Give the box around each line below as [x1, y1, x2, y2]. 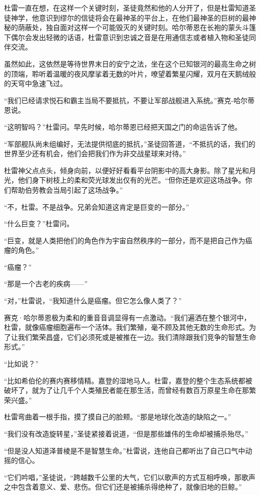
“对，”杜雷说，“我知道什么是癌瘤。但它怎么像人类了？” [4, 295, 182, 306]
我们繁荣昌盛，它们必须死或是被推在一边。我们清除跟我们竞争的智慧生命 [17, 331, 256, 342]
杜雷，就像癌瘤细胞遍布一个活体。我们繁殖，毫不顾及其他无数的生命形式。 [4, 322, 249, 332]
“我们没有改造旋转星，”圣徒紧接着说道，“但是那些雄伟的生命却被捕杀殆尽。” [4, 428, 248, 438]
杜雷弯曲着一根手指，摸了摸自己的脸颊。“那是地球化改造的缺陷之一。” [4, 411, 231, 422]
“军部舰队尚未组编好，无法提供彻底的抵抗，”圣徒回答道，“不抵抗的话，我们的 [4, 138, 255, 149]
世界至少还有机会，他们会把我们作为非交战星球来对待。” [4, 148, 186, 159]
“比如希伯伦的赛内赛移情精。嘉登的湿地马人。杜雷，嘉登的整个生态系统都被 [4, 375, 252, 385]
